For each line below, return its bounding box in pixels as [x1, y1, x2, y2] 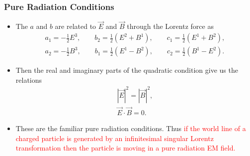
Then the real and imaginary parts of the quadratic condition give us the [15, 65, 238, 75]
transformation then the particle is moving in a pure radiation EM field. [15, 143, 236, 153]
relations [15, 74, 42, 85]
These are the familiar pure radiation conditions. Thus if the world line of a [15, 123, 246, 134]
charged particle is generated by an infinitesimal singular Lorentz [15, 133, 214, 143]
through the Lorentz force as [127, 21, 214, 31]
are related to [55, 21, 96, 31]
